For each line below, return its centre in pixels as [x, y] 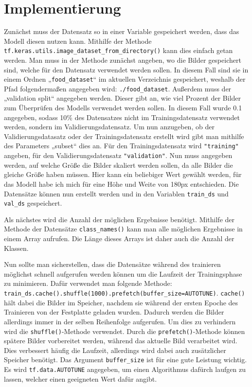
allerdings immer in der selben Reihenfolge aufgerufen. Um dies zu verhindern [120, 321]
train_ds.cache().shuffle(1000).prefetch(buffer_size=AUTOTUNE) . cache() [125, 293]
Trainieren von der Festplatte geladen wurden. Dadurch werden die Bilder [114, 312]
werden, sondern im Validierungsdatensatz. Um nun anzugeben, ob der [109, 127]
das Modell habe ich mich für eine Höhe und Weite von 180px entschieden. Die [121, 184]
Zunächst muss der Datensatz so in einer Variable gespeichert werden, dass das [122, 31]
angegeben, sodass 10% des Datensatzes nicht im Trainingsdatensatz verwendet [122, 117]
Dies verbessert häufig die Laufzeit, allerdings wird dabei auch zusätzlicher [115, 350]
